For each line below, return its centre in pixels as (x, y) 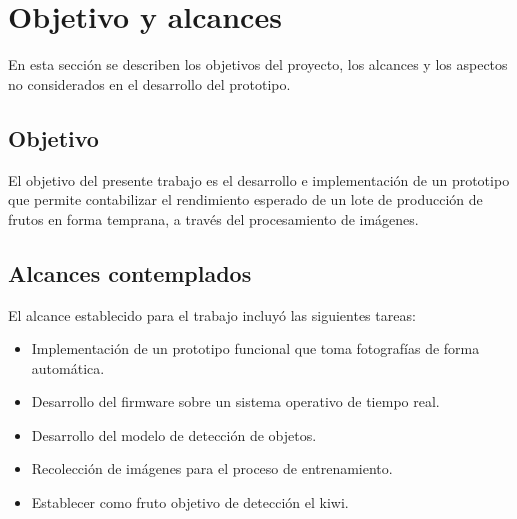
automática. (68, 367)
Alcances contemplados (130, 272)
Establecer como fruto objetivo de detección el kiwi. (190, 502)
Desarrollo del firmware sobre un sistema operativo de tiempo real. (235, 401)
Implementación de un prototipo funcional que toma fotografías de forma (255, 348)
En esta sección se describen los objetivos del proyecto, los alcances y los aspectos (258, 64)
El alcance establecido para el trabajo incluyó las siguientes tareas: (212, 314)
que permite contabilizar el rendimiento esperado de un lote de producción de (245, 199)
